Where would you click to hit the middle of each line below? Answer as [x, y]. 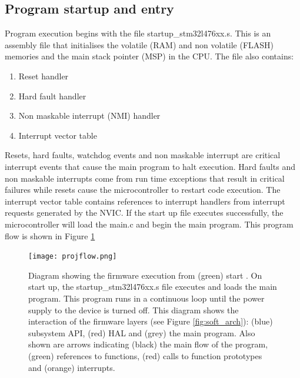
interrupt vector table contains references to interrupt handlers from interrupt [145, 201]
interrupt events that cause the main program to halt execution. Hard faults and [150, 166]
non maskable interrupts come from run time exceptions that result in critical [145, 178]
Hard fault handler [52, 96]
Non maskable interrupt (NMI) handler [89, 116]
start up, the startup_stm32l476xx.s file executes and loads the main [153, 287]
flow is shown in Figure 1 [50, 235]
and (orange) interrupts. [72, 367]
